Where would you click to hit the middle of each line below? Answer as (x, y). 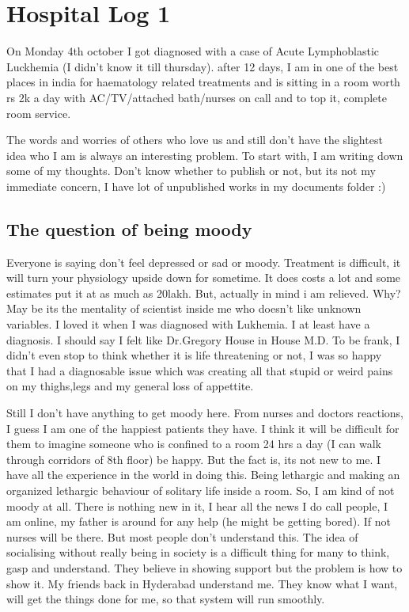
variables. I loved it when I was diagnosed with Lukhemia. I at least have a (188, 324)
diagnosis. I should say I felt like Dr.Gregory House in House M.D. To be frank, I (203, 339)
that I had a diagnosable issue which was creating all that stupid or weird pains (200, 370)
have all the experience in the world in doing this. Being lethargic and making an (203, 475)
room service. (39, 113)
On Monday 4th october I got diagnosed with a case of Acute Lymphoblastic (193, 51)
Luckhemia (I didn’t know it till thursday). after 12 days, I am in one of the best (203, 66)
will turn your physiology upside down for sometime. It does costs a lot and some (204, 277)
